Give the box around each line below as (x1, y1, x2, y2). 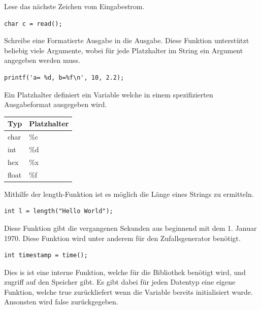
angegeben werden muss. (4, 55, 80, 65)
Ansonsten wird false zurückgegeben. (4, 296, 118, 307)
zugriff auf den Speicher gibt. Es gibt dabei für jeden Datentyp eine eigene (4, 277, 236, 287)
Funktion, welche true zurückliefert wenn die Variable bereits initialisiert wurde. (4, 286, 253, 297)
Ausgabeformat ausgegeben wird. (4, 99, 107, 110)
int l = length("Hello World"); (4, 208, 113, 215)
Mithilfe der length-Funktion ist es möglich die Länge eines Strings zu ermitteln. (4, 188, 254, 199)
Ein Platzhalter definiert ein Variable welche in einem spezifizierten (4, 89, 213, 99)
